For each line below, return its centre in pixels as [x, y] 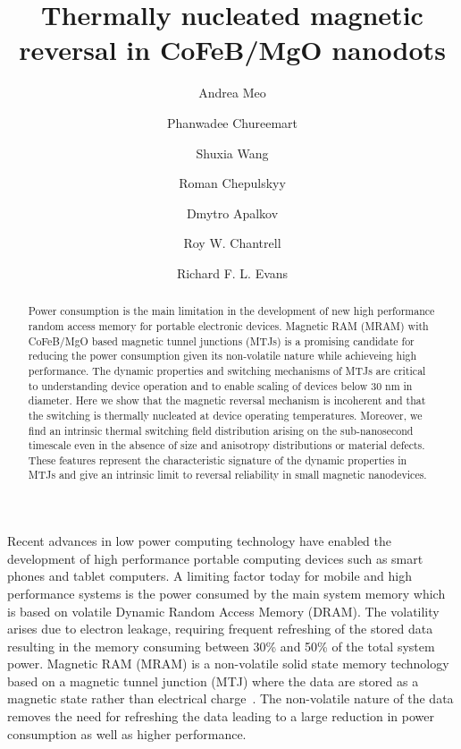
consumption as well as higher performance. [127, 733]
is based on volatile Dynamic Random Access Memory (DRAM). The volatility [223, 611]
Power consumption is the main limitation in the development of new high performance [231, 311]
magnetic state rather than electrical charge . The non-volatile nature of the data [230, 698]
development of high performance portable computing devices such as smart [215, 558]
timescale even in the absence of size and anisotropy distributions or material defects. [226, 445]
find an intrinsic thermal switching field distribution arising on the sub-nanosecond [221, 430]
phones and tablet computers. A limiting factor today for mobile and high [210, 576]
